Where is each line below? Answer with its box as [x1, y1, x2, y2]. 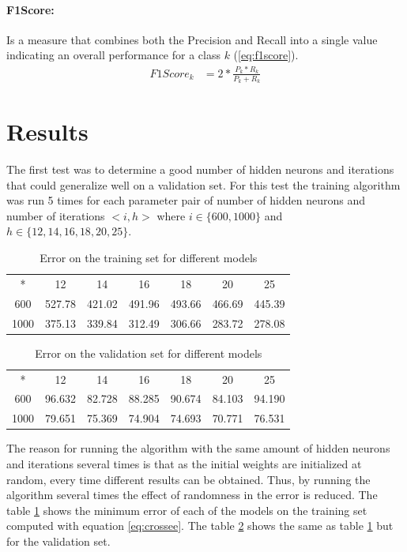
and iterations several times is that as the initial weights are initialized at [6, 455, 362, 471]
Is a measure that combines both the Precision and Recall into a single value [6, 31, 378, 47]
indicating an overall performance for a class [6, 47, 220, 63]
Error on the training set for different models [40, 250, 258, 266]
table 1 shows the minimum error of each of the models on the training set [6, 501, 367, 518]
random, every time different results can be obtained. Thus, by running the [6, 471, 371, 487]
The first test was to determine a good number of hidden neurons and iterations [6, 161, 394, 178]
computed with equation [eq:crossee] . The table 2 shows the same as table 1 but [6, 517, 394, 534]
